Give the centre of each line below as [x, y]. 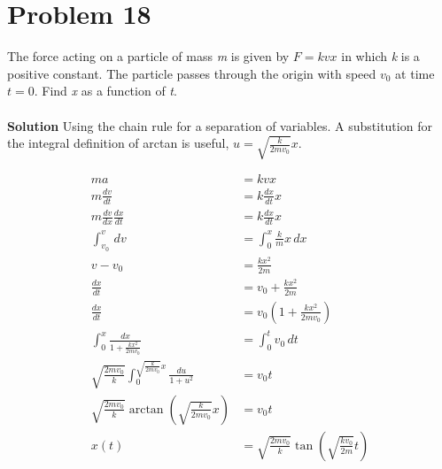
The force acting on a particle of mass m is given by [148, 56]
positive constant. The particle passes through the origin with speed [192, 73]
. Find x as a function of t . [105, 91]
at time [415, 73]
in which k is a [380, 56]
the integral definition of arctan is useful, [118, 143]
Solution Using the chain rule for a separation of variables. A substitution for [220, 125]
